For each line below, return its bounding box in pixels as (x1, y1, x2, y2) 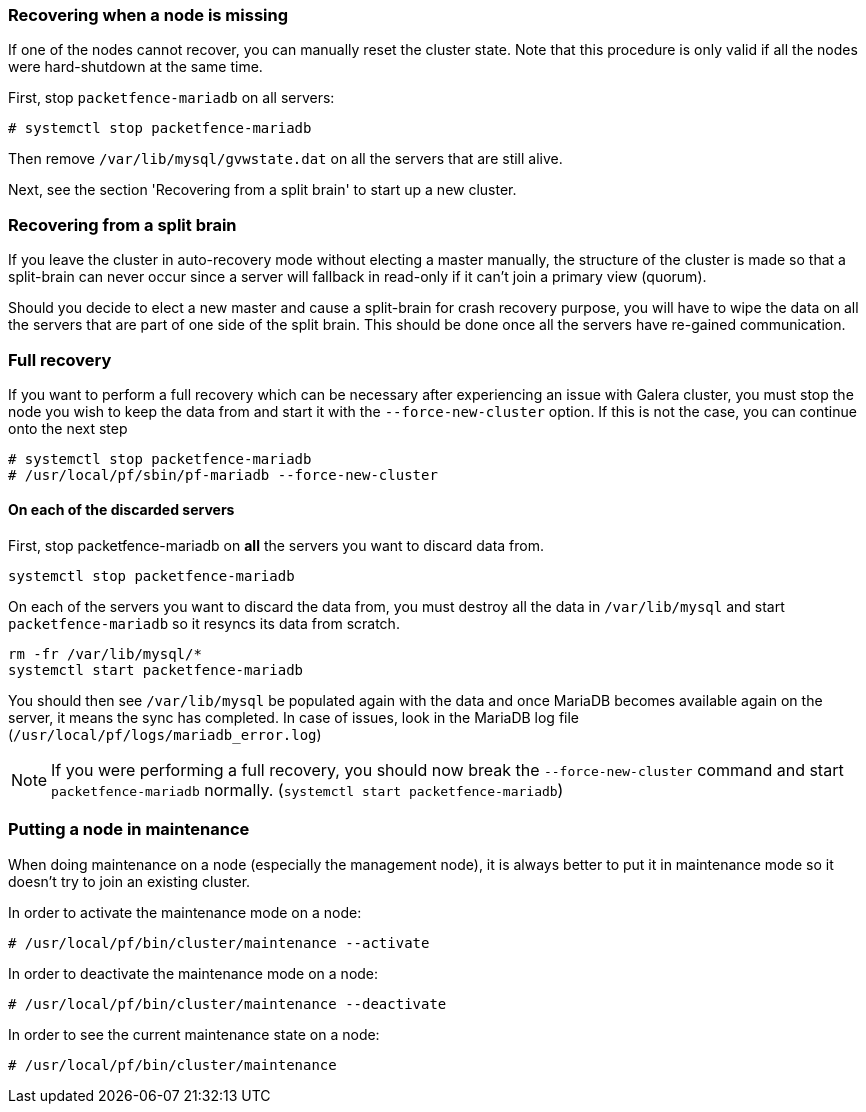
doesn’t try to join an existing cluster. (8, 872, 251, 890)
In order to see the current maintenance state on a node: (8, 1025, 380, 1043)
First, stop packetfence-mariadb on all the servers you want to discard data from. (8, 537, 545, 555)
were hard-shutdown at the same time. (8, 58, 263, 76)
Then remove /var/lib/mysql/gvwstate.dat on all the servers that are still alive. (8, 150, 563, 168)
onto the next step (8, 419, 128, 437)
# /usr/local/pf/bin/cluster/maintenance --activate (8, 934, 430, 951)
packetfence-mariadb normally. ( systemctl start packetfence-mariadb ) (51, 780, 564, 801)
